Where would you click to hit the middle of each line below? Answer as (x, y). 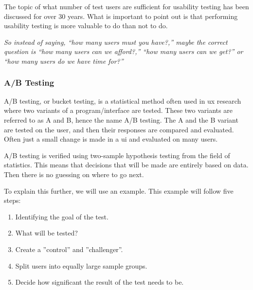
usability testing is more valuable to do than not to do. (86, 26)
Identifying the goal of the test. (62, 216)
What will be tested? (46, 233)
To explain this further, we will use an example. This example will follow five (119, 190)
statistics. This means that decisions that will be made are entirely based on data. (126, 165)
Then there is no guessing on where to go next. (74, 174)
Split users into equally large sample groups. (81, 265)
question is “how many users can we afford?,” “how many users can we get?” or (124, 51)
